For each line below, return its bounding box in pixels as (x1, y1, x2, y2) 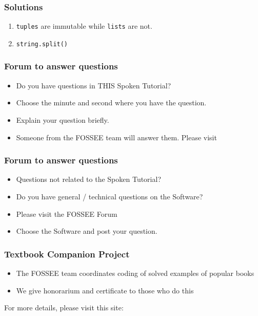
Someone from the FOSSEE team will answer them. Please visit (16, 132, 217, 142)
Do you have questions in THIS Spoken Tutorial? (16, 80, 171, 90)
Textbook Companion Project (4, 247, 130, 260)
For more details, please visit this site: (4, 302, 124, 313)
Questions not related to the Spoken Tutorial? (16, 174, 161, 184)
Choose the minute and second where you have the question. (16, 97, 207, 108)
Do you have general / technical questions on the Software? (16, 191, 203, 201)
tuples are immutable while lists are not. (16, 21, 152, 31)
